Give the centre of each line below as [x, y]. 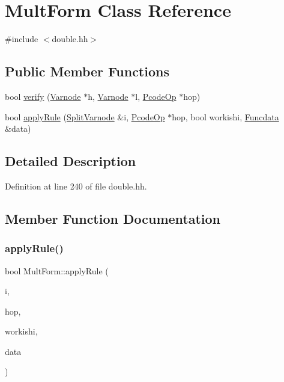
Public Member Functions [87, 71]
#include [22, 39]
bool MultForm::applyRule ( [57, 270]
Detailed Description [71, 161]
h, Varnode [108, 96]
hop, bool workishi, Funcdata [225, 116]
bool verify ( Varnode [43, 96]
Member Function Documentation [113, 218]
